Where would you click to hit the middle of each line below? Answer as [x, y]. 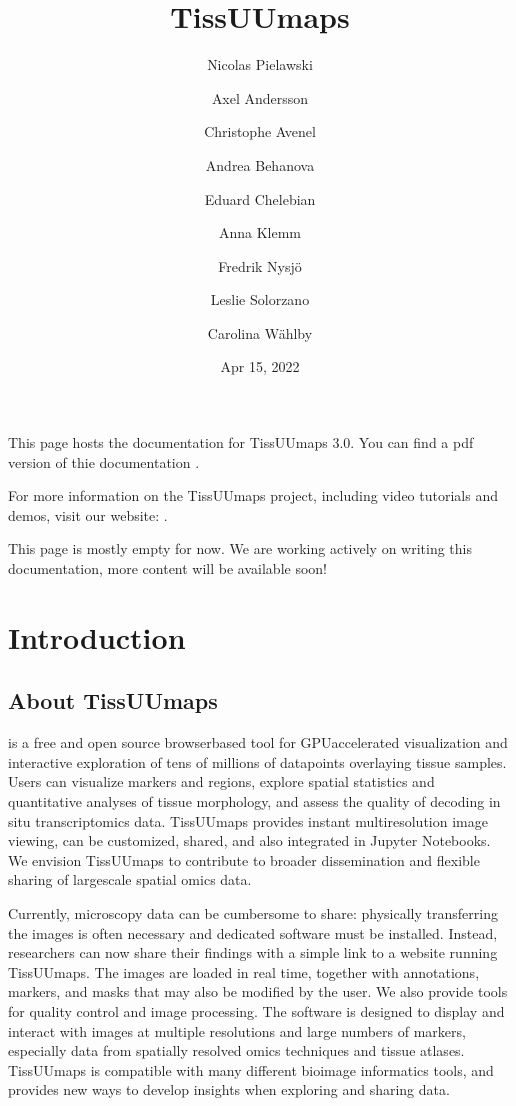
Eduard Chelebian [260, 198]
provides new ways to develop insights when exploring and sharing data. [229, 1089]
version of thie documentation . [104, 461]
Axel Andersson [260, 97]
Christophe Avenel [260, 131]
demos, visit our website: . [88, 514]
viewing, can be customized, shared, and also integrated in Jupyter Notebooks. [249, 840]
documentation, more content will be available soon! [168, 568]
